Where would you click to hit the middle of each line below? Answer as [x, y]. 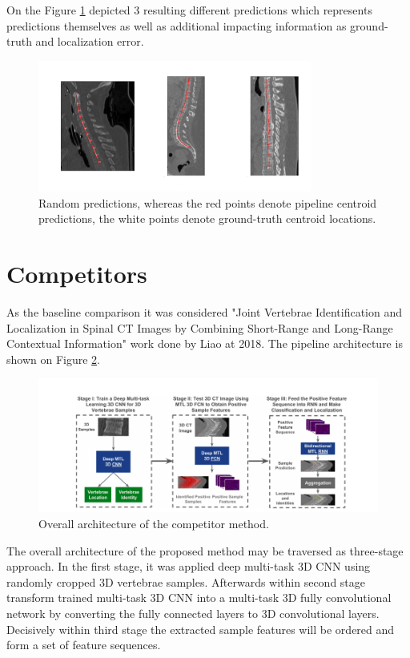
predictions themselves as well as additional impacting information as [177, 25]
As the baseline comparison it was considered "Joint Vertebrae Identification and [205, 312]
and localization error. [90, 41]
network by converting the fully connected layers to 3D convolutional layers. [193, 614]
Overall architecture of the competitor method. [154, 524]
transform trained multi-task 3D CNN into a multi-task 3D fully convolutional [199, 597]
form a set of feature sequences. [84, 645]
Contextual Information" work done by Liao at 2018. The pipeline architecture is [205, 343]
